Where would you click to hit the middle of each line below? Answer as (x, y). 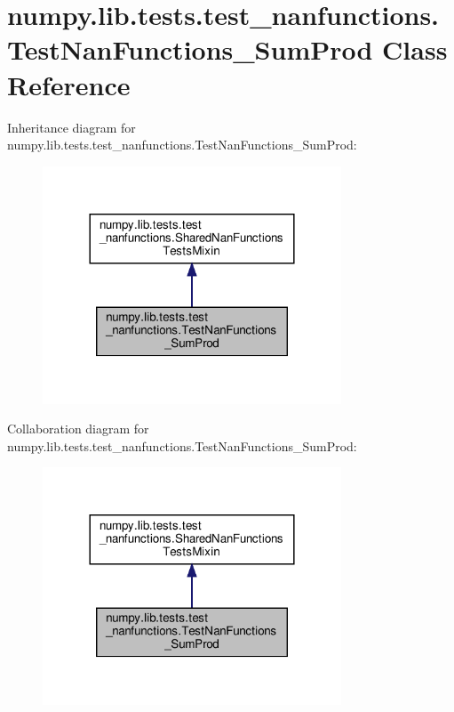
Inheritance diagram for (72, 127)
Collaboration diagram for (78, 429)
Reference (69, 84)
